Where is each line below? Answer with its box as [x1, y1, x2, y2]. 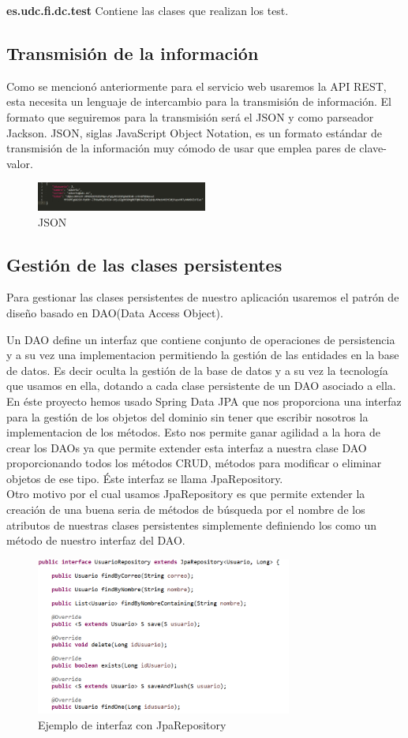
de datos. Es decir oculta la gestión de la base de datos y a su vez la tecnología [6, 362, 388, 378]
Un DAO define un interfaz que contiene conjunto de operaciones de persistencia [6, 331, 395, 347]
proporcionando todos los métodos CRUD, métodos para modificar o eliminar [6, 455, 382, 471]
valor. [6, 155, 33, 171]
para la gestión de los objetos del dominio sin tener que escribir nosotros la [6, 408, 369, 425]
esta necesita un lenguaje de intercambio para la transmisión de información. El [6, 93, 391, 110]
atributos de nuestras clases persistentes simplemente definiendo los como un [6, 516, 377, 533]
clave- [359, 140, 387, 156]
